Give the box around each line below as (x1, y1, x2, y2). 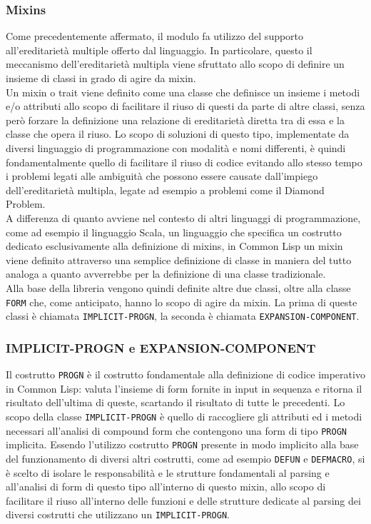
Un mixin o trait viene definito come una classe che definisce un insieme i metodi (6, 84, 360, 99)
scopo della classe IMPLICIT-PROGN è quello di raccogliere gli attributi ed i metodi (6, 408, 362, 423)
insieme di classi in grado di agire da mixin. (6, 71, 196, 85)
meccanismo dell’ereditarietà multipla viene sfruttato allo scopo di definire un (6, 56, 345, 71)
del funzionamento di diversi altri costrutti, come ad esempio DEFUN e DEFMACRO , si (6, 450, 365, 465)
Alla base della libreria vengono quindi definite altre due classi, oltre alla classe (6, 280, 351, 295)
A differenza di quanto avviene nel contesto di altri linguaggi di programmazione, (6, 210, 361, 225)
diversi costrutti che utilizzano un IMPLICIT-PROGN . (6, 507, 230, 522)
